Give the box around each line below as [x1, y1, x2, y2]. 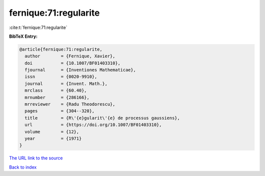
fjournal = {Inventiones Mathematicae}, [25, 67, 136, 73]
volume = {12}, [25, 129, 79, 134]
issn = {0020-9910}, [25, 74, 98, 79]
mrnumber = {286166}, [25, 95, 90, 100]
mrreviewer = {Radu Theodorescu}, [25, 101, 115, 107]
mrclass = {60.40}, [25, 88, 87, 93]
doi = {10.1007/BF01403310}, [25, 60, 121, 66]
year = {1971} [25, 136, 82, 141]
